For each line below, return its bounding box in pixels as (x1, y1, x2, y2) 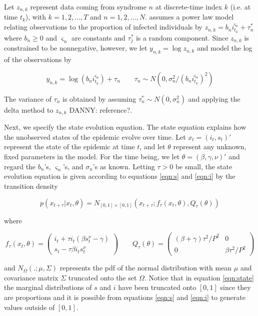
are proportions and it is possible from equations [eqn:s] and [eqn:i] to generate (4, 292, 245, 302)
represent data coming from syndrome (30, 2, 146, 12)
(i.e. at (230, 2, 251, 12)
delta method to (4, 104, 53, 115)
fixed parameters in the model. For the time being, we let (4, 151, 180, 161)
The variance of (4, 93, 51, 104)
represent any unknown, (173, 141, 246, 152)
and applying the (188, 93, 240, 104)
